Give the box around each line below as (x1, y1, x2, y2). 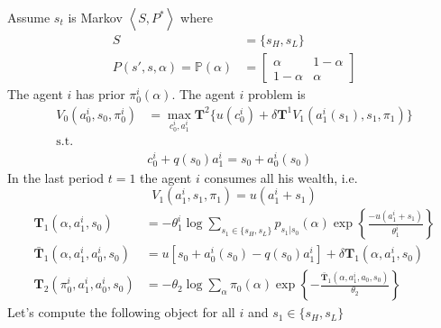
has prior (76, 85, 125, 104)
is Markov (68, 8, 123, 26)
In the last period (7, 168, 105, 187)
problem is (247, 85, 306, 104)
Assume (7, 8, 51, 26)
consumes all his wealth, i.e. (204, 168, 358, 187)
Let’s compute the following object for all (7, 303, 235, 322)
